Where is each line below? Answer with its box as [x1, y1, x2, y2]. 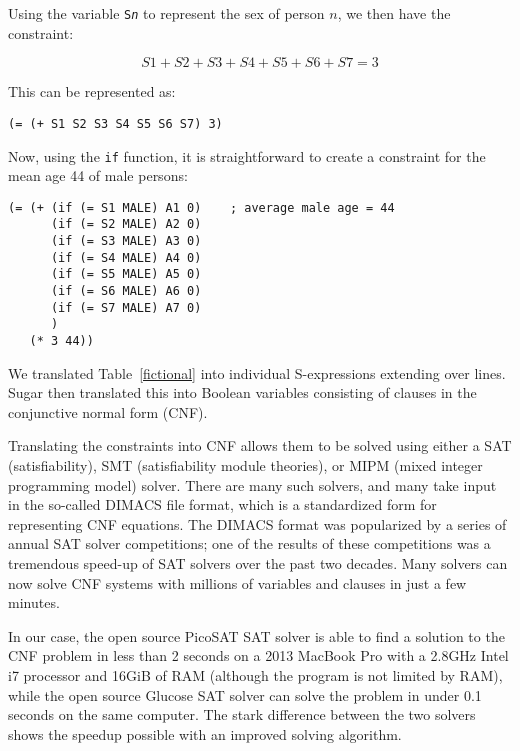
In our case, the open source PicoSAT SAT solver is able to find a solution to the [8, 625, 505, 646]
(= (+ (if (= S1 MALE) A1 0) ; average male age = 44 [8, 200, 395, 215]
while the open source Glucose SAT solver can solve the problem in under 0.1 [8, 684, 482, 705]
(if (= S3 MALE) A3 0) [50, 234, 202, 249]
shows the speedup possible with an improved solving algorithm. [8, 723, 402, 744]
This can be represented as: [8, 81, 176, 102]
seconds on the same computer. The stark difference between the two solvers [8, 704, 476, 725]
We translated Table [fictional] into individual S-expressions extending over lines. [8, 362, 506, 383]
